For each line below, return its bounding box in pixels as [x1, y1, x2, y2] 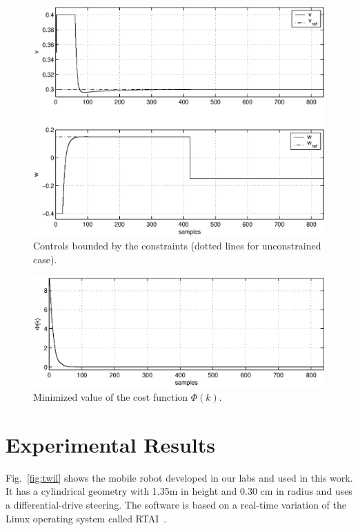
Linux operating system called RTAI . [6, 511, 167, 525]
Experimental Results [6, 430, 215, 458]
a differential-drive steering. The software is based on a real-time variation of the [6, 498, 347, 512]
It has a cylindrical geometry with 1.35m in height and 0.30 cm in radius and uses [6, 484, 352, 498]
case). [33, 252, 57, 266]
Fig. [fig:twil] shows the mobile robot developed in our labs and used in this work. [6, 470, 353, 484]
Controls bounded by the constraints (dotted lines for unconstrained [33, 238, 321, 253]
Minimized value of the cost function [33, 390, 188, 404]
